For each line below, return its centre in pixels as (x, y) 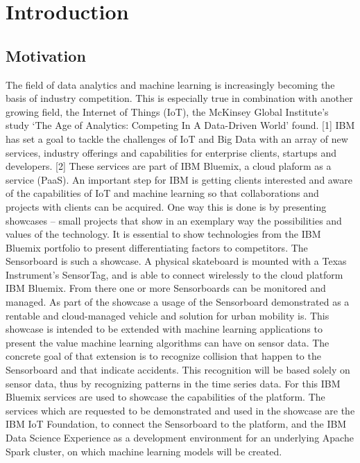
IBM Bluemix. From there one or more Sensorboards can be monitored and (166, 288)
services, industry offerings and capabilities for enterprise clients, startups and (171, 152)
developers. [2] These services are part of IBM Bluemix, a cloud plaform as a (169, 166)
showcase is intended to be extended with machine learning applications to (164, 329)
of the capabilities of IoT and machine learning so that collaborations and (162, 193)
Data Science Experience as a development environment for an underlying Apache (180, 438)
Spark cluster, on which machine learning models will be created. (144, 451)
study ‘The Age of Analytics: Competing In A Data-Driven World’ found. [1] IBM (180, 125)
